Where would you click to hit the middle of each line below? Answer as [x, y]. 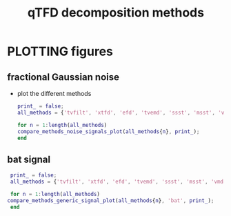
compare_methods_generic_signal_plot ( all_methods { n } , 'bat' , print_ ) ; [111, 200]
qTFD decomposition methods [116, 13]
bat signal [29, 159]
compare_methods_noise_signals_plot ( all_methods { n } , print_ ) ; [108, 131]
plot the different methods [54, 94]
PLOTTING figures [60, 51]
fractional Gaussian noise [63, 77]
